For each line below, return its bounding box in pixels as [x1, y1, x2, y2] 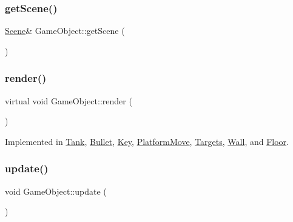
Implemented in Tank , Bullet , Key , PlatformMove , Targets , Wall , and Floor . [5, 135, 289, 147]
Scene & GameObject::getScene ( [5, 24, 125, 37]
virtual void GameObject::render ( [5, 94, 132, 107]
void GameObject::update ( [5, 184, 107, 197]
